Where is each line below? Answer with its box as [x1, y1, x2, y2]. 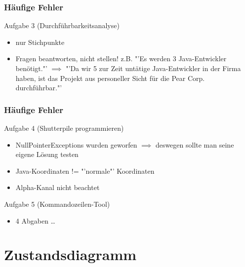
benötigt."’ [15, 63, 47, 73]
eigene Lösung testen [15, 149, 79, 159]
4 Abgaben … [15, 215, 55, 226]
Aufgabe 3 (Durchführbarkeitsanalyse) [4, 20, 120, 31]
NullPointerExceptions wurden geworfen [15, 139, 137, 150]
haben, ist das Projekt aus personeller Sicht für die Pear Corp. [15, 73, 205, 83]
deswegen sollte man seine [155, 139, 234, 150]
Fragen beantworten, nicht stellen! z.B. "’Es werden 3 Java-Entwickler [15, 53, 227, 64]
